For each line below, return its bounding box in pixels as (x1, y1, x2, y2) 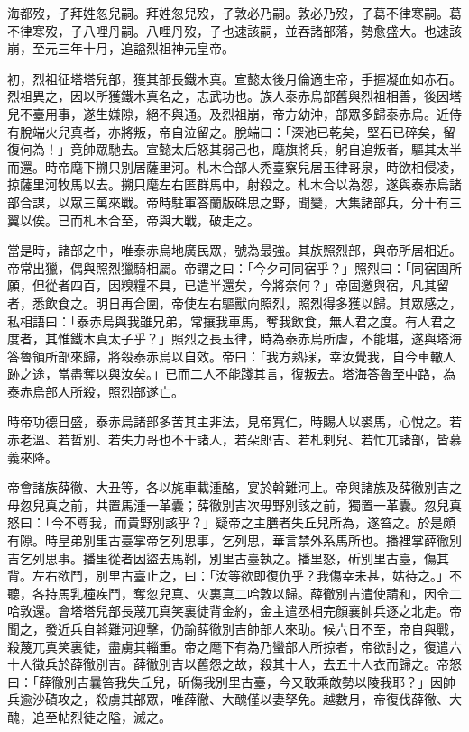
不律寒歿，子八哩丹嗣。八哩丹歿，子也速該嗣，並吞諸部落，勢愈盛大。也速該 (7, 21, 462, 40)
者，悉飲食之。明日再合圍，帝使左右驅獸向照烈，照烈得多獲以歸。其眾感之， (7, 293, 462, 312)
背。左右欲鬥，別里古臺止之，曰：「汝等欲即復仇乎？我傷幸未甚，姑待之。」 (7, 566, 449, 585)
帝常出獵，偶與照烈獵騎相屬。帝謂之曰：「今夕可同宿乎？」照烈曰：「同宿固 (7, 258, 449, 277)
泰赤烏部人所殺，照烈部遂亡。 (7, 381, 184, 400)
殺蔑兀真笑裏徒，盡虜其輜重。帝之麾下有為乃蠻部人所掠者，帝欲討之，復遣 (7, 636, 449, 655)
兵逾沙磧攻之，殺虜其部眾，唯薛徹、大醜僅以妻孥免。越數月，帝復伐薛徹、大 (7, 690, 462, 709)
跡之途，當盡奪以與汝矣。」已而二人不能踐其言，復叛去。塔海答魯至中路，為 (7, 364, 455, 383)
